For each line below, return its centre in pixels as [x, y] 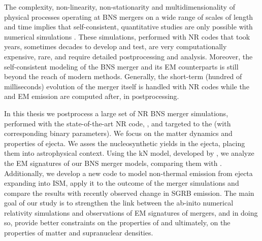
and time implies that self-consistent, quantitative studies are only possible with [128, 27]
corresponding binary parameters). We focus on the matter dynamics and [118, 133]
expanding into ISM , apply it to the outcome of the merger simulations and [122, 183]
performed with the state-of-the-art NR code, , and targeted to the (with [118, 123]
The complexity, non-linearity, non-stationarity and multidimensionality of [120, 7]
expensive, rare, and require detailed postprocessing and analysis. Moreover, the [128, 56]
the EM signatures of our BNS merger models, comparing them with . [113, 163]
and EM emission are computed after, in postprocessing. [92, 96]
